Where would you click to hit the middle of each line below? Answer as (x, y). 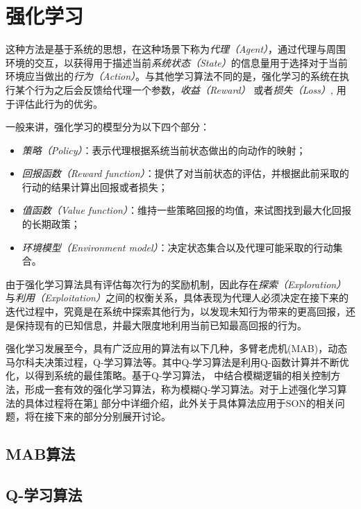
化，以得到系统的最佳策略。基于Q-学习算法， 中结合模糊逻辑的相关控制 (168, 375)
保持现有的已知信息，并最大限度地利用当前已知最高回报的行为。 (161, 325)
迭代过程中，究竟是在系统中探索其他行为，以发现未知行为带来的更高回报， (176, 311)
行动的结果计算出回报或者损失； (95, 186)
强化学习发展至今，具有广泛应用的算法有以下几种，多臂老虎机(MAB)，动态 (177, 348)
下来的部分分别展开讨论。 (112, 416)
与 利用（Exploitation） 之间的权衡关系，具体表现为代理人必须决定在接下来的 (177, 298)
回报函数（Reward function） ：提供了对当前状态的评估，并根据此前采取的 (185, 173)
